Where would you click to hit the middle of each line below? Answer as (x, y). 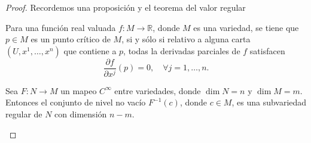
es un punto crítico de (71, 39)
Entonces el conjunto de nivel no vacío (76, 102)
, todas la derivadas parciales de (182, 50)
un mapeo (79, 90)
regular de (24, 114)
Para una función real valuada (61, 27)
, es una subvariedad (269, 102)
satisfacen (267, 50)
